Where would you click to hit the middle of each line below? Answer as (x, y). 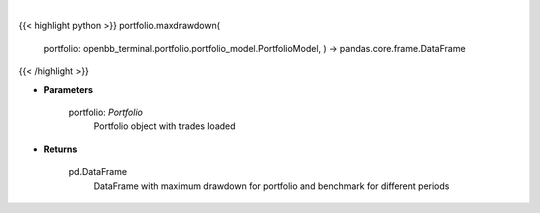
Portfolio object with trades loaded (164, 126)
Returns (60, 149)
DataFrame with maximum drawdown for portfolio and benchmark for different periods (271, 186)
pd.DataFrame (98, 172)
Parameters (68, 89)
